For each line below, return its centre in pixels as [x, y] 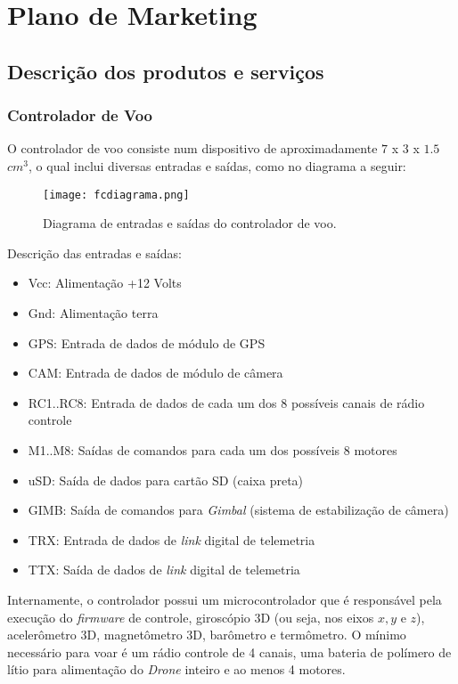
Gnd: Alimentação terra [93, 313]
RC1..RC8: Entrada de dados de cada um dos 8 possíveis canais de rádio [226, 402]
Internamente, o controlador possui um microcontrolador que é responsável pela [225, 599]
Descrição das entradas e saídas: [94, 252]
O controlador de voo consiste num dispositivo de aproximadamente [192, 148]
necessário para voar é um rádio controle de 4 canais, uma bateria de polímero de [229, 651]
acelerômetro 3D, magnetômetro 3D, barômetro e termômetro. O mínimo [207, 635]
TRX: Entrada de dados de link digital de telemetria [172, 539]
